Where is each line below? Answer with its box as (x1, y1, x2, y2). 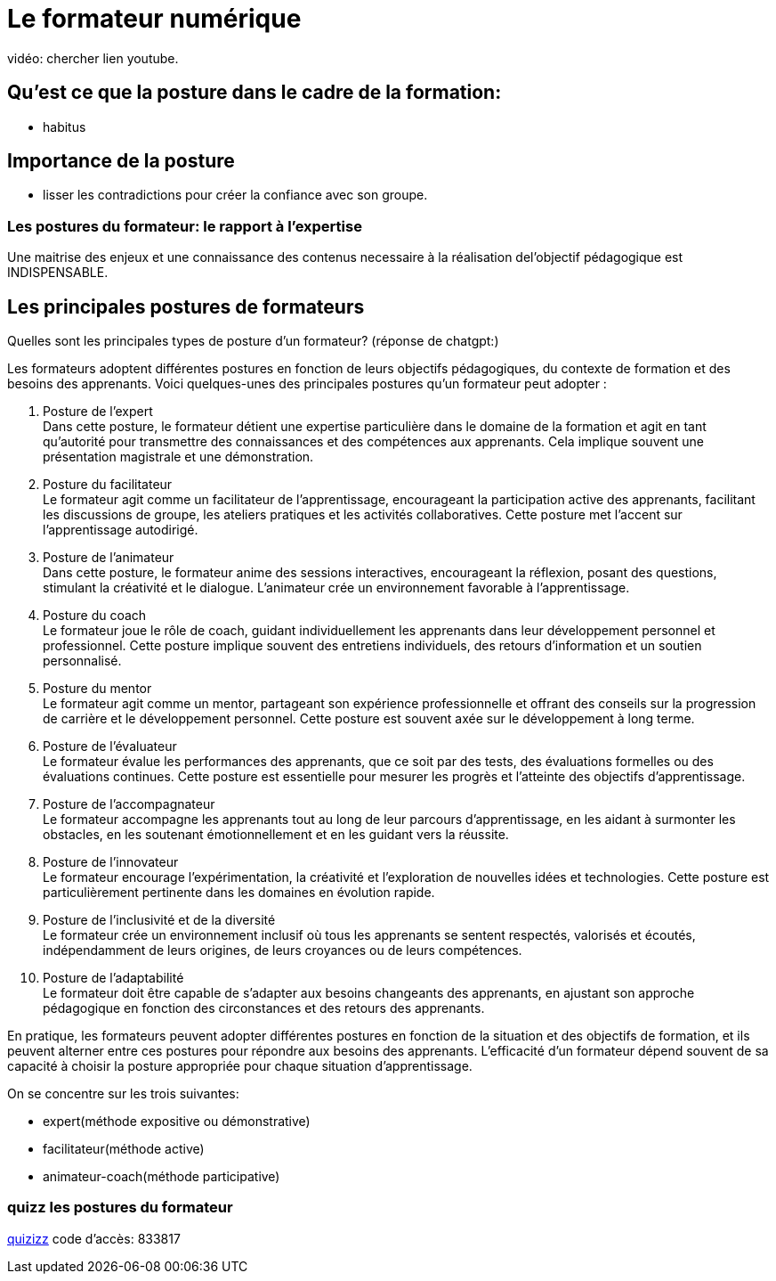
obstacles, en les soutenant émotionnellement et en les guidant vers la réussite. (43, 827, 509, 843)
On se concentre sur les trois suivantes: (7, 1086, 239, 1102)
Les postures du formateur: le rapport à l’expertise (7, 216, 362, 235)
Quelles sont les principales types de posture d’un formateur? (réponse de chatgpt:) (7, 333, 499, 349)
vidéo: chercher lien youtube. (7, 50, 179, 66)
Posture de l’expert (43, 404, 153, 420)
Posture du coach (43, 608, 147, 624)
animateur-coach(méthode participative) (43, 1169, 280, 1185)
